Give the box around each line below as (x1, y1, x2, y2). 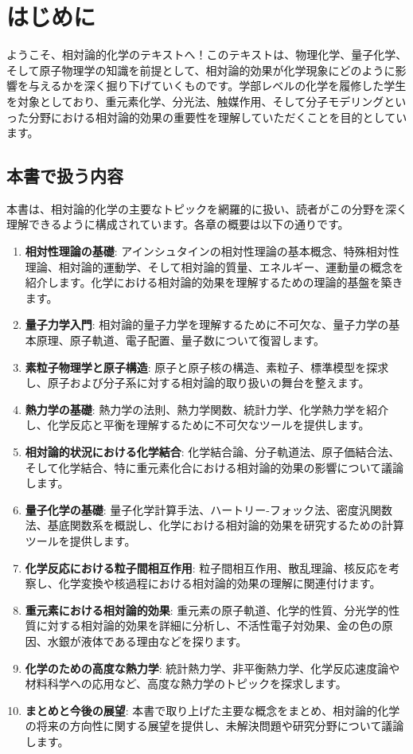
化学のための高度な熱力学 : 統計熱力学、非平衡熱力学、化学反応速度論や (25, 659, 400, 676)
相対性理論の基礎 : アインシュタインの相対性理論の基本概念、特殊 (25, 243, 366, 260)
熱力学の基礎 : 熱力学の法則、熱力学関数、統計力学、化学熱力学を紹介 (25, 400, 389, 417)
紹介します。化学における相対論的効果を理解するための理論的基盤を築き (25, 274, 403, 291)
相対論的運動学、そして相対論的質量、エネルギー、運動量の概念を (58, 258, 404, 275)
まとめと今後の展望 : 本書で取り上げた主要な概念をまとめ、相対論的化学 (25, 701, 400, 718)
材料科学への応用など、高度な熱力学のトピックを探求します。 (25, 675, 347, 692)
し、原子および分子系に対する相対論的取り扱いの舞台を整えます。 (25, 374, 370, 391)
